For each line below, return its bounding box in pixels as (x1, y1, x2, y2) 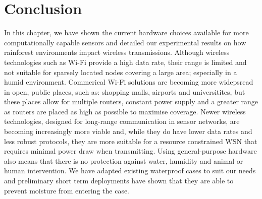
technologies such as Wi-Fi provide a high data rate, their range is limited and (4, 56, 247, 67)
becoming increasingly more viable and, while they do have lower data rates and (4, 126, 252, 137)
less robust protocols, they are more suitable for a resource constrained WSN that (4, 136, 257, 146)
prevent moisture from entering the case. (4, 185, 130, 195)
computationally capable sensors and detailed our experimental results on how (4, 37, 246, 47)
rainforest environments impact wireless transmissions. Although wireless (4, 47, 230, 57)
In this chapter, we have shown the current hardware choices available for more (4, 27, 249, 38)
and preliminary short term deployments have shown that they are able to (4, 175, 234, 186)
